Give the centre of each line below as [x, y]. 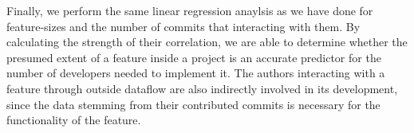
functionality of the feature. [74, 120]
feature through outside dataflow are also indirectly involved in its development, [202, 88]
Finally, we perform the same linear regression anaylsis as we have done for [190, 10]
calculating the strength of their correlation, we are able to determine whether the [207, 42]
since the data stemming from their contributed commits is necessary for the [193, 104]
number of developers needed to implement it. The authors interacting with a [196, 73]
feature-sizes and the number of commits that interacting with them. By [183, 26]
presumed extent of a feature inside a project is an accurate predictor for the [194, 57]
